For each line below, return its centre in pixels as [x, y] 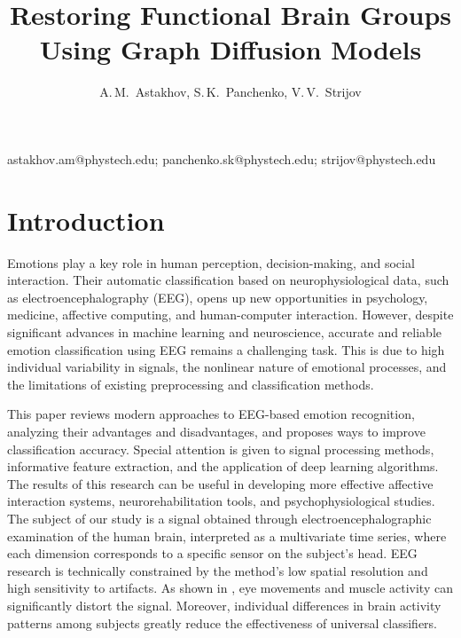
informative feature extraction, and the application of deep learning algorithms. [223, 466]
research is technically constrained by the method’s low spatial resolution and [218, 570]
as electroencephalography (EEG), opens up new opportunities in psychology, [218, 297]
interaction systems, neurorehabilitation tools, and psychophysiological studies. [221, 501]
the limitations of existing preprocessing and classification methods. [191, 384]
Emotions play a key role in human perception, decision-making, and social [211, 262]
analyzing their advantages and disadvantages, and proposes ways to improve [216, 431]
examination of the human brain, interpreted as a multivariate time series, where [227, 536]
